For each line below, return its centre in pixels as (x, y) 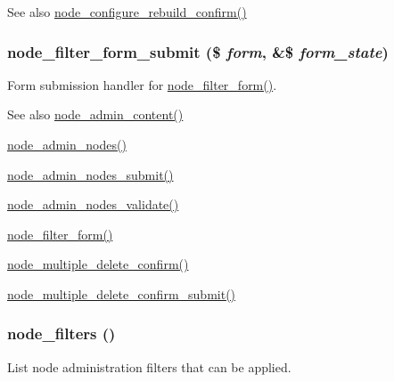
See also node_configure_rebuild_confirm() (127, 12)
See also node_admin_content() (95, 114)
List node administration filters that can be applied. (149, 366)
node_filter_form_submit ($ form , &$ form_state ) (198, 51)
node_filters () (62, 333)
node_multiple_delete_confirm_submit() (122, 293)
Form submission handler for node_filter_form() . (142, 84)
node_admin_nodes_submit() (90, 174)
